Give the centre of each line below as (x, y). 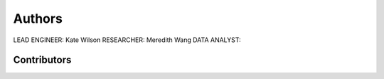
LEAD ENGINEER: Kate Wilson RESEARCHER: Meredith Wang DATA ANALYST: (127, 40)
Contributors (42, 60)
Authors (38, 19)
